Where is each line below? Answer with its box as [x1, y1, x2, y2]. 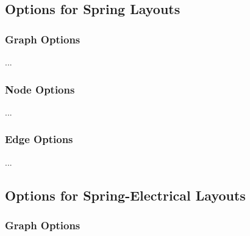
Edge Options [5, 131, 73, 147]
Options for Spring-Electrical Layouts [5, 185, 246, 204]
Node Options [5, 81, 75, 97]
